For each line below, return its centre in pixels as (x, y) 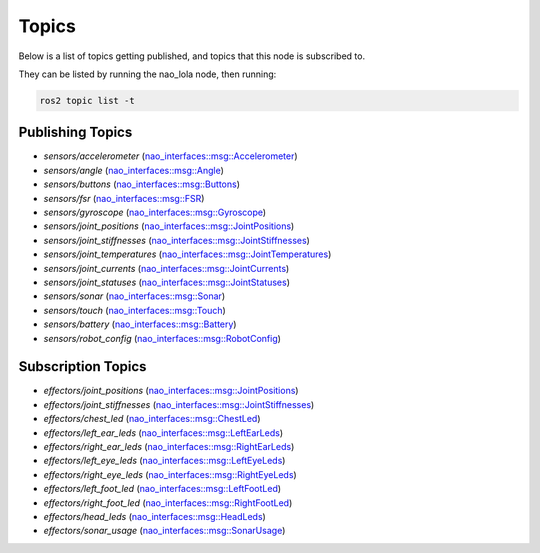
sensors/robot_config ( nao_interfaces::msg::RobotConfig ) (162, 338)
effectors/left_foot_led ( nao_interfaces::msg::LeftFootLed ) (162, 489)
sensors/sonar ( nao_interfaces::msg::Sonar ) (134, 296)
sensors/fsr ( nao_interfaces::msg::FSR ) (124, 198)
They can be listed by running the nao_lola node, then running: (147, 74)
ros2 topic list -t (87, 100)
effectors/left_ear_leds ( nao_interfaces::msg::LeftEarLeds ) (163, 432)
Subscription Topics (82, 366)
